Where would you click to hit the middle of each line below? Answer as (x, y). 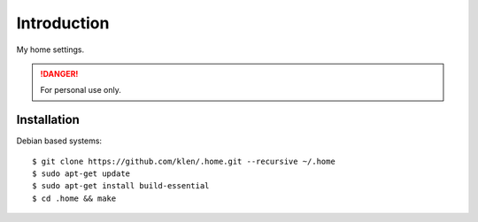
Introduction (63, 23)
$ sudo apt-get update (81, 174)
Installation (48, 120)
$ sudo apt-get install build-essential (121, 186)
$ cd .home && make (74, 198)
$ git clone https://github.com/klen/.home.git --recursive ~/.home (184, 161)
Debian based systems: (59, 141)
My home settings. (50, 50)
